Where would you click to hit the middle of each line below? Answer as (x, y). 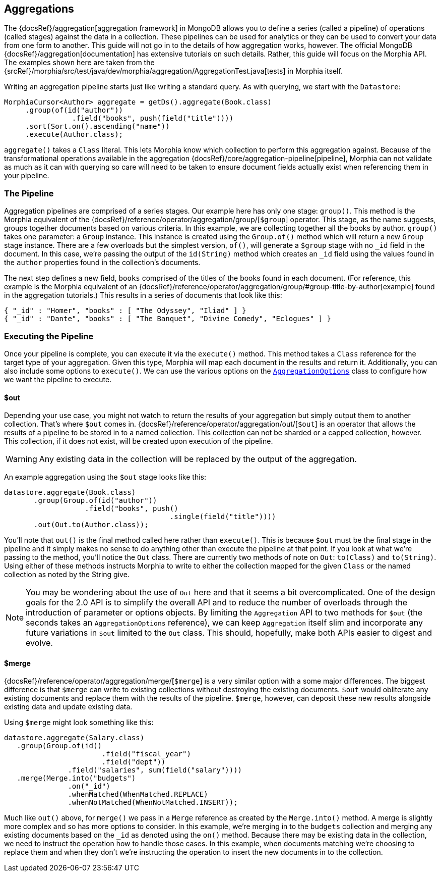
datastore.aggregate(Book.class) (70, 493)
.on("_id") (89, 786)
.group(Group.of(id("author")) (96, 501)
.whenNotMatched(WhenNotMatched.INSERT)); (153, 803)
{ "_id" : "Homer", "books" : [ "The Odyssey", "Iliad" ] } (125, 311)
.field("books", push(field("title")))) (153, 118)
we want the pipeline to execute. (58, 379)
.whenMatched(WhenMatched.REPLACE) (138, 794)
